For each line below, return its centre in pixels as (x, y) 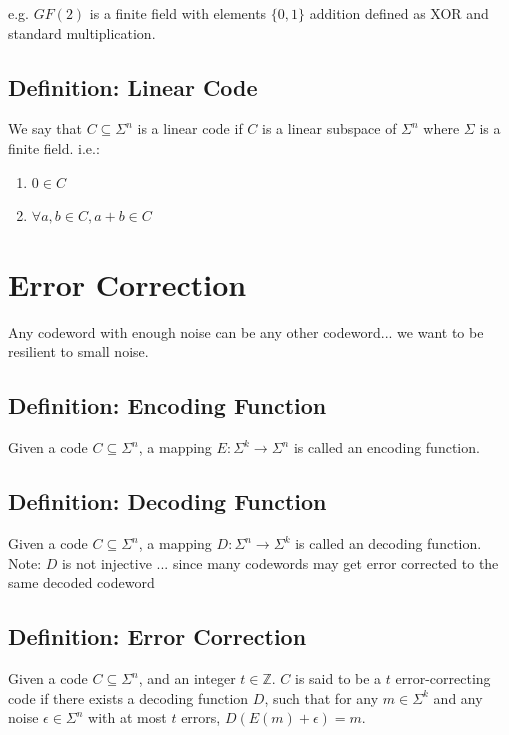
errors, (201, 717)
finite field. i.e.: (54, 147)
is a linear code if (190, 128)
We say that (45, 128)
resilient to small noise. (78, 351)
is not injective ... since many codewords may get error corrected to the (280, 562)
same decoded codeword (81, 582)
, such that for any (321, 697)
